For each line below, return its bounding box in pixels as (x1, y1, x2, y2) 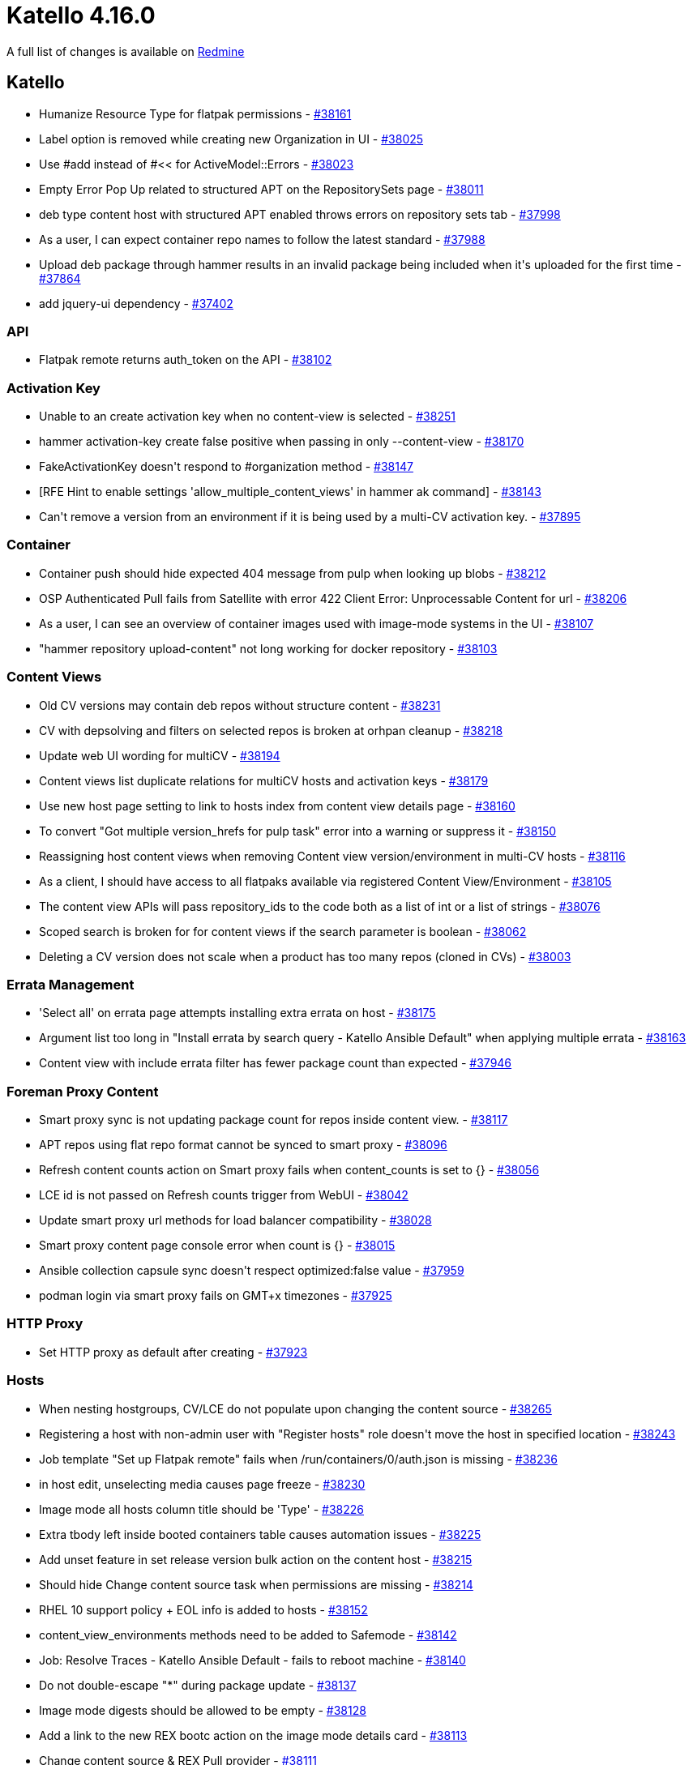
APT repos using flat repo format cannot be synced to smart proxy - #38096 (39, 1138, 447, 1152)
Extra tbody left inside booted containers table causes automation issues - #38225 (39, 1527, 481, 1541)
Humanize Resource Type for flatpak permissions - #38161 (39, 106, 352, 121)
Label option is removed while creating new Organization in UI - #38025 (39, 131, 424, 146)
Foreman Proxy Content (6, 1083, 159, 1100)
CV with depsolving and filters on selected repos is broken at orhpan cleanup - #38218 (39, 723, 503, 737)
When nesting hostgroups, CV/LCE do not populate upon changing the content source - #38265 (39, 1401, 552, 1416)
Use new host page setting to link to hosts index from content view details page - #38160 (39, 798, 515, 813)
